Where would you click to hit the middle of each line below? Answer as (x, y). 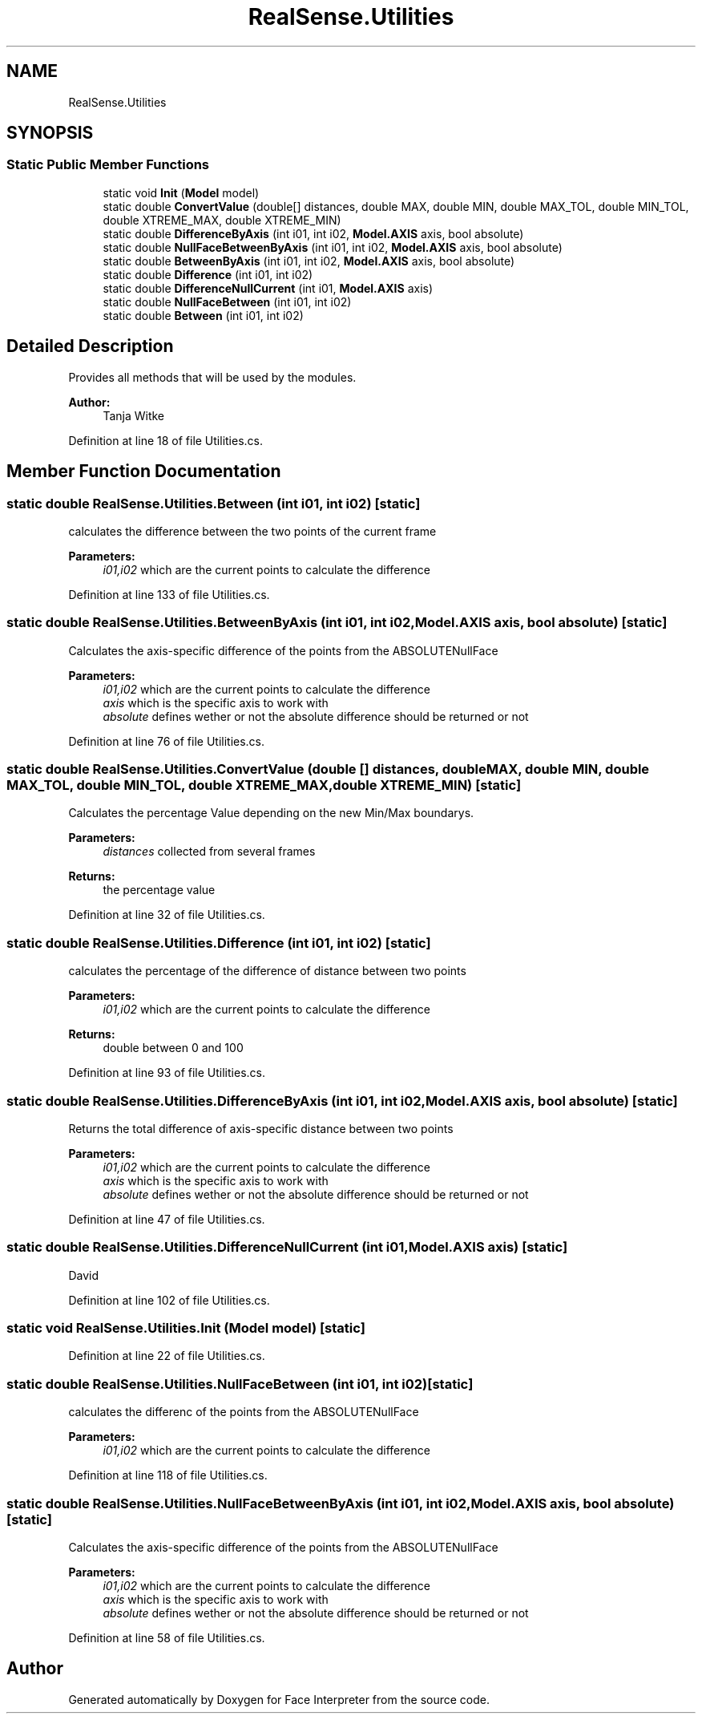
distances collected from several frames (209, 852)
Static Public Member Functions (108, 165)
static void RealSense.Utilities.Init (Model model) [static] (186, 1328)
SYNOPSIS (50, 133)
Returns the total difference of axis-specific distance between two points (261, 1128)
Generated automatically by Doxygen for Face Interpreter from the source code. (279, 1699)
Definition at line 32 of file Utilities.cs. (167, 915)
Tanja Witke (134, 415)
